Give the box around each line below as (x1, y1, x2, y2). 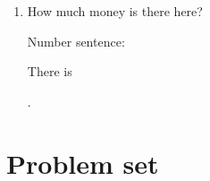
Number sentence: (27, 31, 125, 50)
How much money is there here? (27, 2, 203, 20)
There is (27, 62, 72, 81)
